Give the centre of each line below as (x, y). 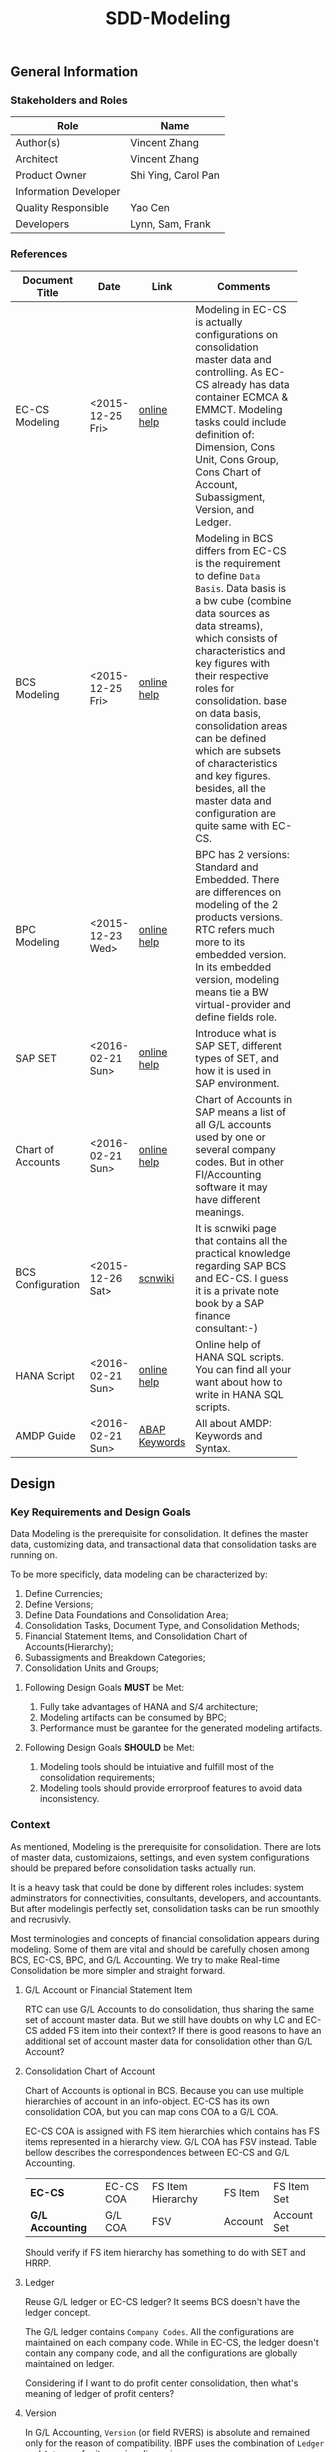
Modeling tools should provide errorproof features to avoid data (171, 1788)
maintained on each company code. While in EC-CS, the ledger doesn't (172, 2342)
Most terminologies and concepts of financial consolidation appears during (165, 1938)
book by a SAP (229, 1303)
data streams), (229, 625)
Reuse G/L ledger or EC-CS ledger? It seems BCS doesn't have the (162, 2301)
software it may (231, 1187)
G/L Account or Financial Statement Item (108, 1989)
